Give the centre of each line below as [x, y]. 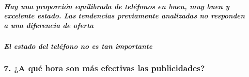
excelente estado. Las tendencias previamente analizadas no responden [124, 16]
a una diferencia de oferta [49, 25]
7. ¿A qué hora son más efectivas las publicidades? [104, 68]
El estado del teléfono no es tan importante [78, 46]
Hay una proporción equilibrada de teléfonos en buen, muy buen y [117, 6]
